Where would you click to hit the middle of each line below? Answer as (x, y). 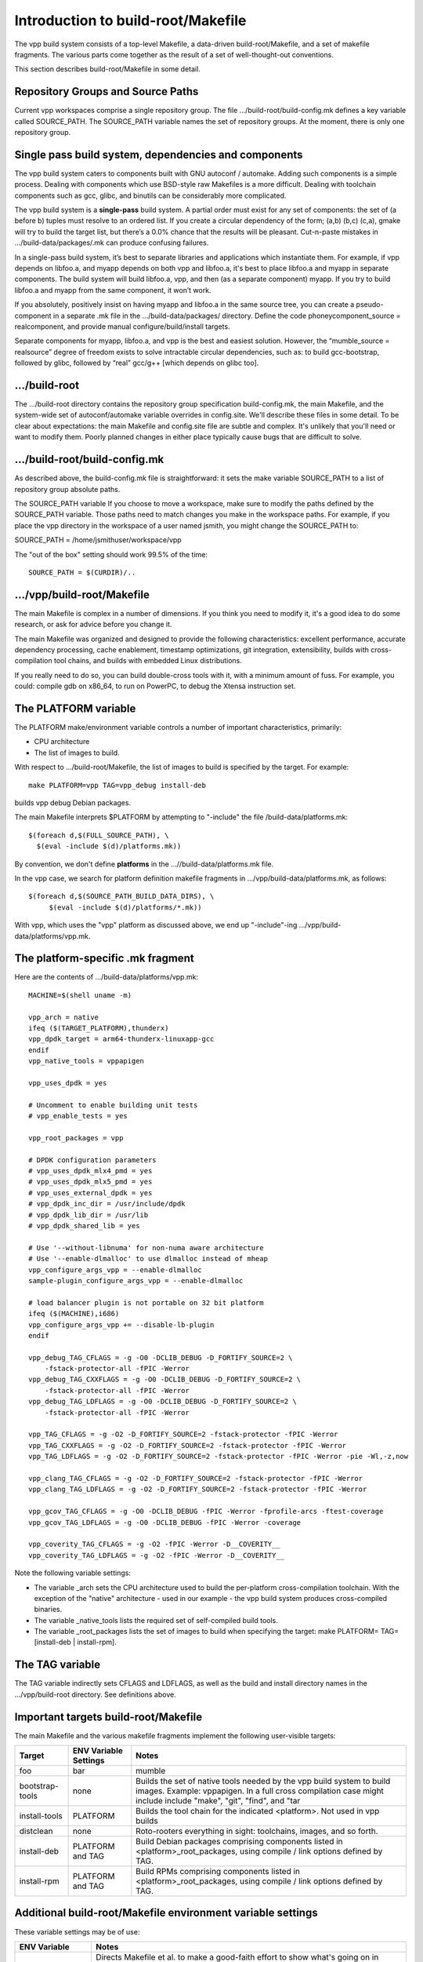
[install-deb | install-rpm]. (75, 1642)
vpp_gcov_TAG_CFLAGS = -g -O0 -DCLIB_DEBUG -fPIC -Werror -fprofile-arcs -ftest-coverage (206, 1512)
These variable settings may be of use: (77, 1931)
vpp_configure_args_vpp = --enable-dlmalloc (116, 1270)
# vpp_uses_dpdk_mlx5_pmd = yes (90, 1182)
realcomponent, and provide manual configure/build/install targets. (122, 326)
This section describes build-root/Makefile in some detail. (108, 69)
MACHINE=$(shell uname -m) (80, 995)
